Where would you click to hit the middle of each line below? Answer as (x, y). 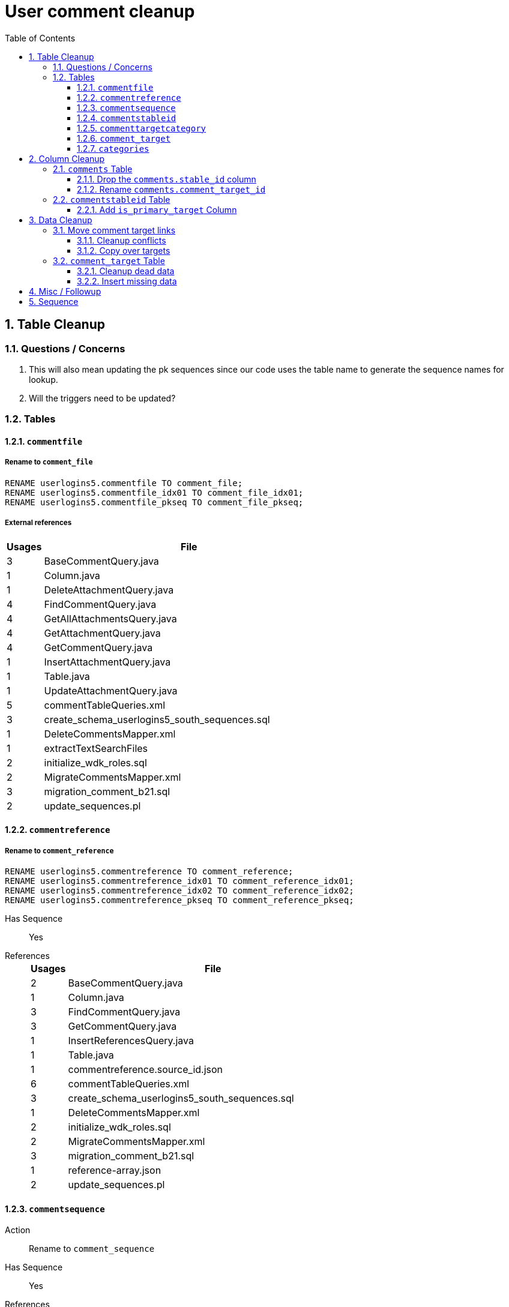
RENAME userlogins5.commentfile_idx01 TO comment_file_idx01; (154, 492)
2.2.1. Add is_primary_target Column (157, 209)
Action (18, 1230)
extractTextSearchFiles (96, 748)
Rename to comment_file (49, 462)
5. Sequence (54, 301)
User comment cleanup (100, 11)
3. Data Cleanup (61, 220)
